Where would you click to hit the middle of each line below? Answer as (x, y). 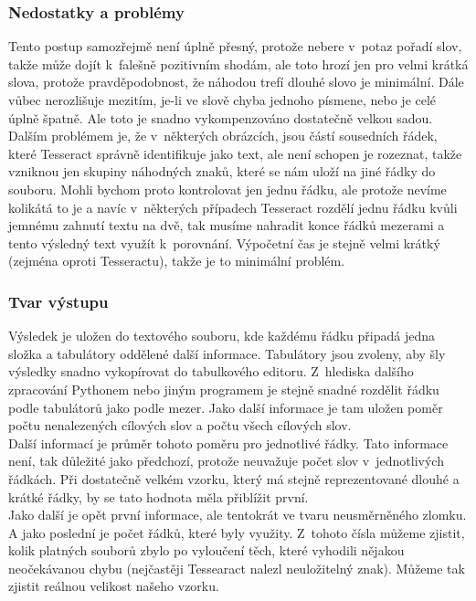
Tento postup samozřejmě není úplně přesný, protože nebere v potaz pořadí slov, (235, 46)
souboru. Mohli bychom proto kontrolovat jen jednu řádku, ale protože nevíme (227, 189)
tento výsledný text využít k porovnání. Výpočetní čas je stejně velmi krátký (224, 243)
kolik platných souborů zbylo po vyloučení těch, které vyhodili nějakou (206, 550)
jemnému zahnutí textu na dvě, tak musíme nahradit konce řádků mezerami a (227, 225)
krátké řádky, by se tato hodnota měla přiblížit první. (159, 496)
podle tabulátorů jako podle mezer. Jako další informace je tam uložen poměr (226, 407)
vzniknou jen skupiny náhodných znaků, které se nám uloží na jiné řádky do (222, 171)
